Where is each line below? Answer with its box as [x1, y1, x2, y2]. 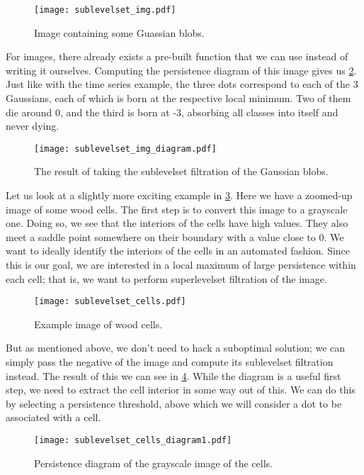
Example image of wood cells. [34, 316, 163, 331]
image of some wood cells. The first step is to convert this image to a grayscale [6, 201, 348, 216]
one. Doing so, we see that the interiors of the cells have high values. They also [6, 216, 348, 230]
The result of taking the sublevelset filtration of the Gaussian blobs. [34, 164, 329, 179]
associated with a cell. [6, 410, 101, 425]
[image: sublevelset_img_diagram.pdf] [34, 143, 217, 154]
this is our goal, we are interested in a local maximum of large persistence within [6, 257, 356, 272]
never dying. [6, 118, 59, 133]
